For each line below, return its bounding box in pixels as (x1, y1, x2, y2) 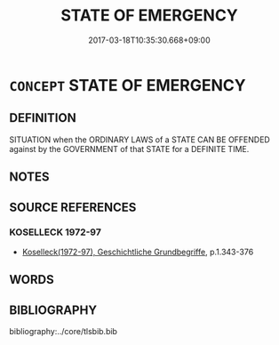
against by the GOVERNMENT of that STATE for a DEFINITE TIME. (9, 143, 250, 154)
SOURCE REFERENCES (9, 199, 137, 214)
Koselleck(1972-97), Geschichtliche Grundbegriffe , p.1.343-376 (21, 246, 254, 257)
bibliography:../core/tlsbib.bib (9, 326, 118, 337)
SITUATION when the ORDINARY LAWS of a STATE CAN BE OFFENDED (9, 134, 271, 145)
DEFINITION (9, 110, 77, 125)
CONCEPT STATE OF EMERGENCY (9, 75, 246, 95)
